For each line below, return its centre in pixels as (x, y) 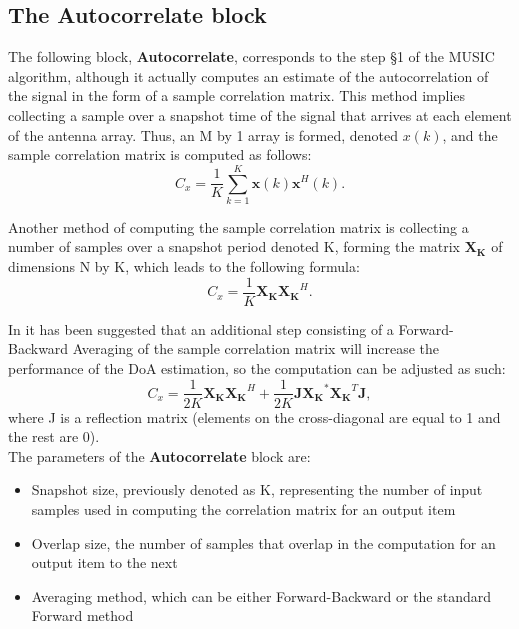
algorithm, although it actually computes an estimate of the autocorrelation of (248, 75)
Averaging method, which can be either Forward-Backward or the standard (261, 595)
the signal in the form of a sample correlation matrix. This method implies (237, 95)
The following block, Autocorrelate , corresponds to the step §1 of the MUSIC (251, 56)
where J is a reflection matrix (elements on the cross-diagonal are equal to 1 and (254, 416)
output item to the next (104, 562)
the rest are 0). (54, 436)
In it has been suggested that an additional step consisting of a (201, 328)
